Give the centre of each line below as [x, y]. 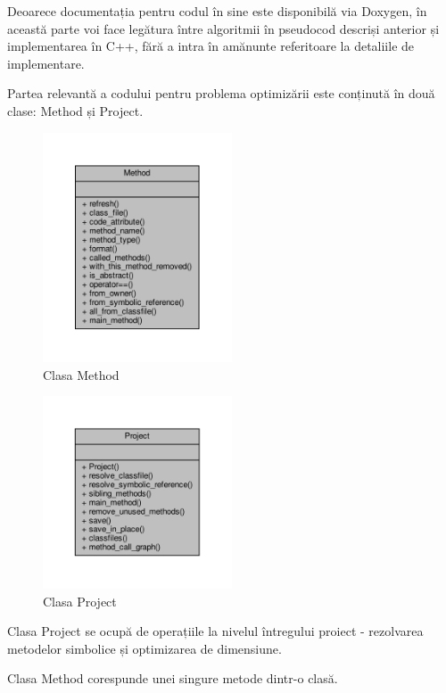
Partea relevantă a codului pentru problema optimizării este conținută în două [221, 93]
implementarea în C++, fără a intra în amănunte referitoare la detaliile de [211, 46]
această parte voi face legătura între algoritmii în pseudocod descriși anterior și [223, 28]
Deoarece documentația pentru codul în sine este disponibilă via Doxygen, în [217, 11]
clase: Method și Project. [75, 110]
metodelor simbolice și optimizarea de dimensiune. [145, 648]
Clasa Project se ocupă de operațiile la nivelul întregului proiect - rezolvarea [215, 631]
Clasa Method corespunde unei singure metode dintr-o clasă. [173, 678]
